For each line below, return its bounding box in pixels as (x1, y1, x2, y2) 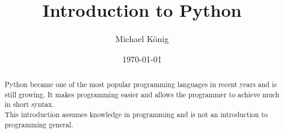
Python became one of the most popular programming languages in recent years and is (4, 79, 277, 90)
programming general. (4, 119, 73, 129)
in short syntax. (4, 99, 54, 109)
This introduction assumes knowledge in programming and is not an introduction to (4, 109, 268, 120)
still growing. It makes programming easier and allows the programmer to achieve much (4, 89, 280, 99)
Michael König (115, 32, 169, 45)
